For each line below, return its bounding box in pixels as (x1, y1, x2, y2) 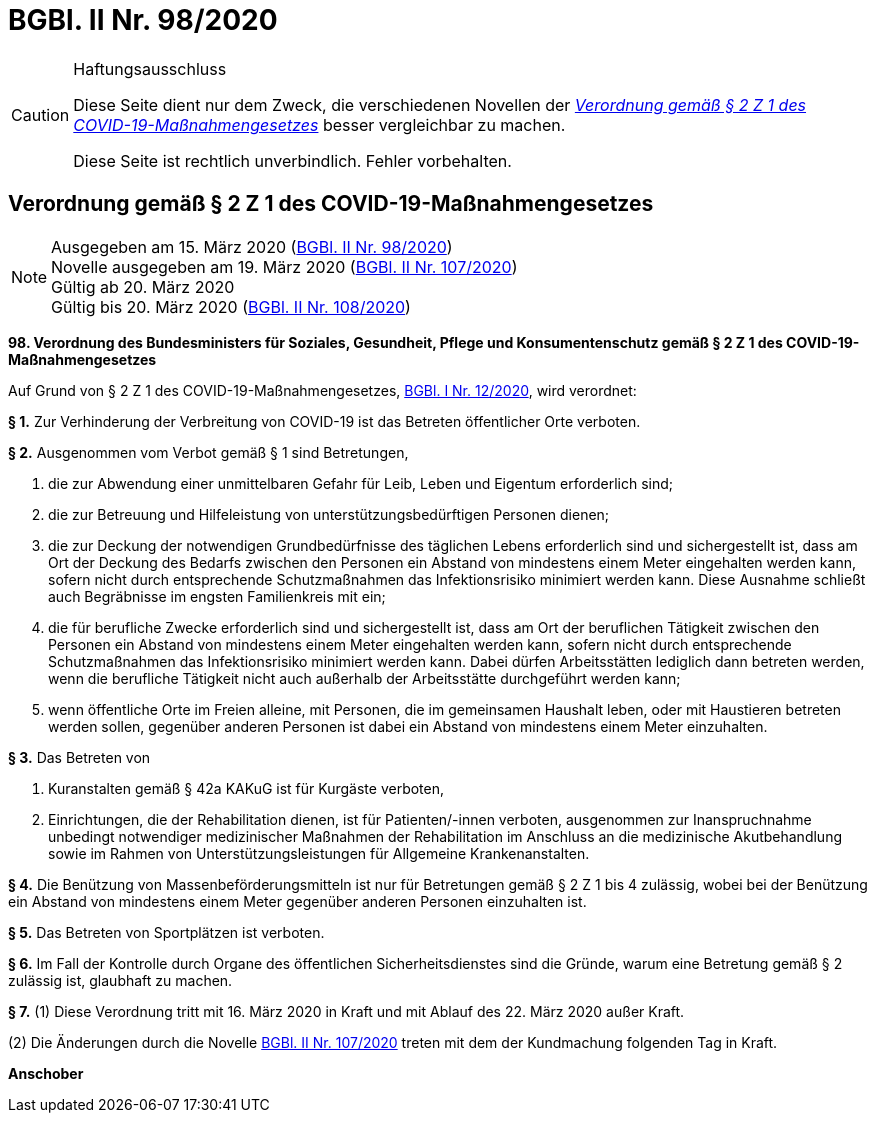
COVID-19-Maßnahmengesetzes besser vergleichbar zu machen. (73, 114, 566, 135)
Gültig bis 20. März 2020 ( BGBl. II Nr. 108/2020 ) (51, 296, 411, 317)
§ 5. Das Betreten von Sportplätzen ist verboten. (8, 923, 325, 941)
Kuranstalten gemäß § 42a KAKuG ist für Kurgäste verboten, (48, 779, 445, 797)
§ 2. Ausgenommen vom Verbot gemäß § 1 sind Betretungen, (8, 443, 409, 461)
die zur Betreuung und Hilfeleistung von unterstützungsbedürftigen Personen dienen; (48, 505, 610, 523)
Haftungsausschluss (73, 58, 227, 79)
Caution (11, 104, 70, 125)
